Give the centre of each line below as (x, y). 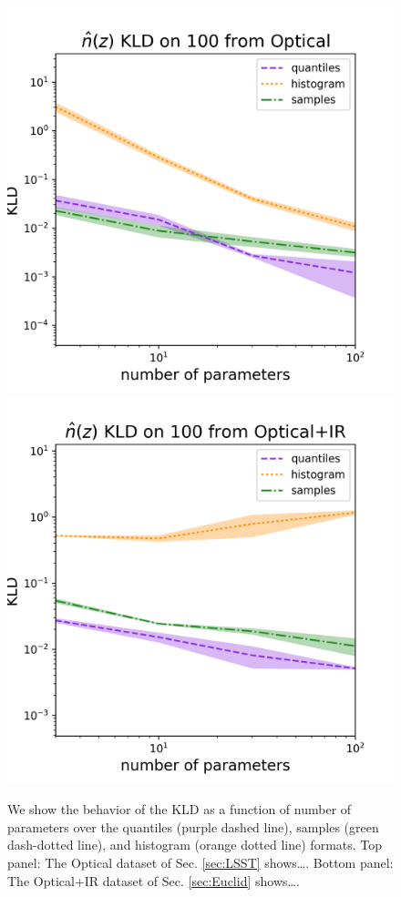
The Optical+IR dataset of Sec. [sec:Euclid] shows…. (154, 880)
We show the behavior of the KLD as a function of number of (180, 809)
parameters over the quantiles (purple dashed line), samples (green (193, 826)
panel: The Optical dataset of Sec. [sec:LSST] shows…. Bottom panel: (200, 862)
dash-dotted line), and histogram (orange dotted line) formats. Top (195, 845)
